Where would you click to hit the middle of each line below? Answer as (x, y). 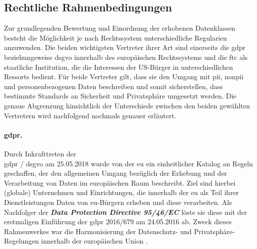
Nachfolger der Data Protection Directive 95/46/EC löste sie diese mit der (126, 212)
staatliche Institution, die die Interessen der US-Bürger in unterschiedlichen (119, 67)
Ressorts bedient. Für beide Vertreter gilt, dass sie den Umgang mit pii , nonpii (124, 76)
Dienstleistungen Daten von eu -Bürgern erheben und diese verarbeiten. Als (118, 202)
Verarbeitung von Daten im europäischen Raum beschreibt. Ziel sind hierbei (120, 182)
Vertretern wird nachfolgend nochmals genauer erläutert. (90, 115)
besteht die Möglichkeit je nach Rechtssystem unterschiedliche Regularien (116, 37)
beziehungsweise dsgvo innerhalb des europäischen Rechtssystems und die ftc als (126, 57)
